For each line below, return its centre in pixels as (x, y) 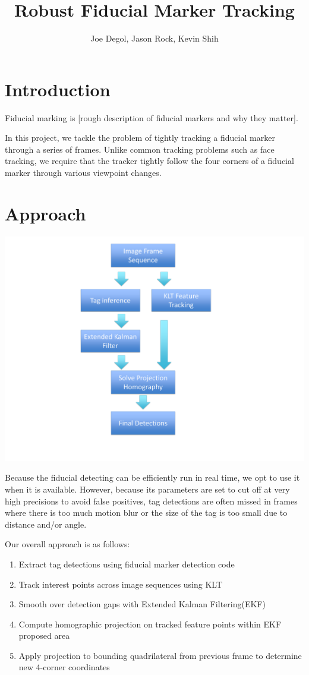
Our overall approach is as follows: (67, 544)
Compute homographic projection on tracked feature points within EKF (150, 624)
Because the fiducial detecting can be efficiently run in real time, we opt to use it (152, 477)
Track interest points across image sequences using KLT (121, 584)
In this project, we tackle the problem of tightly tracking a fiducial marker (140, 138)
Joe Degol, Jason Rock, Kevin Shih (154, 38)
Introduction (58, 89)
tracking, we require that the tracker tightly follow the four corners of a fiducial (149, 161)
